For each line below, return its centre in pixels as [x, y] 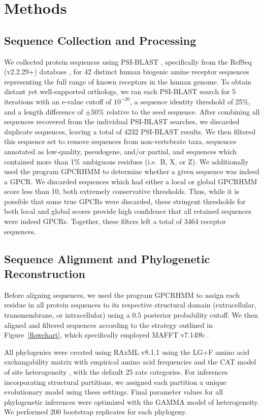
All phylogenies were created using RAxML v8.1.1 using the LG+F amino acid [127, 352]
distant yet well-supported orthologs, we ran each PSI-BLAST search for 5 [120, 91]
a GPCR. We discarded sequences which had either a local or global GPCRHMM [131, 181]
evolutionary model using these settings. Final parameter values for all [114, 392]
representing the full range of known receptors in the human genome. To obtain [128, 81]
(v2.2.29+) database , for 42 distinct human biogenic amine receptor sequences [127, 72]
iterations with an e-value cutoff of [58, 101]
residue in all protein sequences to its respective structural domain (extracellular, [130, 305]
